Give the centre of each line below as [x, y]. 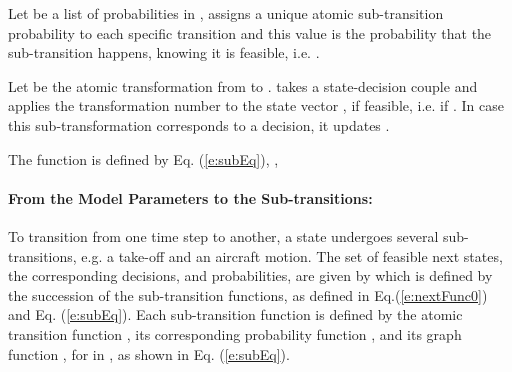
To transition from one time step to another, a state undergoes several [223, 235]
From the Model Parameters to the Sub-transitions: [190, 197]
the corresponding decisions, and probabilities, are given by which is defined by [250, 275]
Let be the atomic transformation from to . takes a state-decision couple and [243, 85]
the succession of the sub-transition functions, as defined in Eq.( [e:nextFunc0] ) [248, 294]
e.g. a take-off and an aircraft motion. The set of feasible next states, [292, 255]
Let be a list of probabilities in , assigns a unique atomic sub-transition [226, 13]
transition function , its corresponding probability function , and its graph [235, 333]
